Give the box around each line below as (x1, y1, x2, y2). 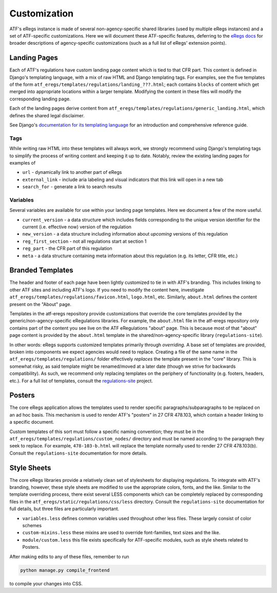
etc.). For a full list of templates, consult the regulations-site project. (9, 378, 153, 384)
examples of (9, 159, 36, 166)
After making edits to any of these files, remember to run (9, 553, 129, 560)
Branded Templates (9, 266, 74, 275)
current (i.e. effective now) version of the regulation (22, 224, 132, 230)
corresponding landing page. (9, 96, 71, 102)
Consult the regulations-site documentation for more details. (9, 450, 148, 456)
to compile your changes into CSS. (9, 580, 83, 586)
